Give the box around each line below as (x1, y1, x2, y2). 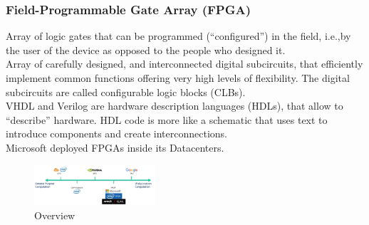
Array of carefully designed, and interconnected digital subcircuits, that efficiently (6, 56, 363, 71)
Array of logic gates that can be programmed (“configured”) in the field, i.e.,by (6, 28, 351, 43)
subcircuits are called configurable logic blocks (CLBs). (6, 84, 246, 99)
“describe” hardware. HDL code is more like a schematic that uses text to (6, 112, 328, 127)
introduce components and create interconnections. (6, 126, 227, 141)
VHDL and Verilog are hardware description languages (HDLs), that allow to (6, 98, 343, 113)
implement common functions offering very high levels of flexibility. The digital (6, 70, 350, 85)
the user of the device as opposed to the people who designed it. (6, 42, 286, 57)
